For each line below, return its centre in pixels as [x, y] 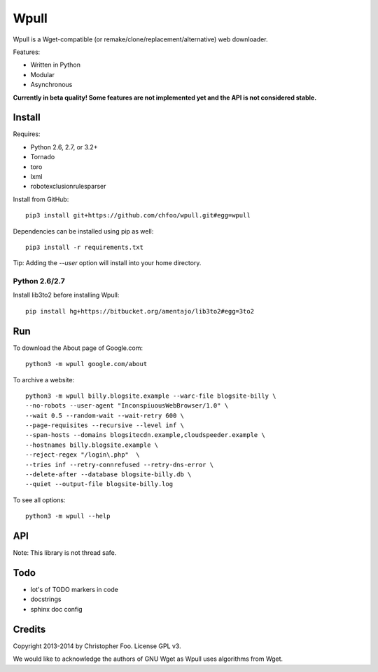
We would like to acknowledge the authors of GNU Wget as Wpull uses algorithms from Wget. [148, 659]
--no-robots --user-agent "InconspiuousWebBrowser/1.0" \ [127, 406]
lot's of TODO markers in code [74, 590]
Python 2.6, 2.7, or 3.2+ [64, 147]
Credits [29, 629]
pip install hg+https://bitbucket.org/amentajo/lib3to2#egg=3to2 [140, 311]
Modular [43, 74]
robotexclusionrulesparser [68, 187]
